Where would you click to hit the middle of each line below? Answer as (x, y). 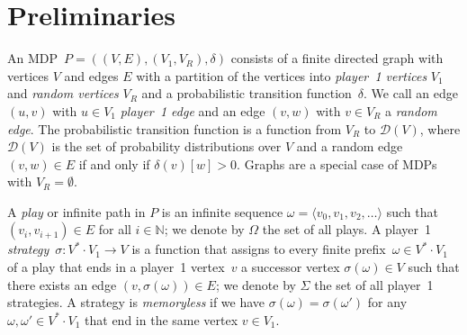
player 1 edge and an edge (193, 110)
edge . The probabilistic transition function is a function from (175, 128)
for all (115, 229)
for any (387, 302)
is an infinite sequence (222, 211)
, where (440, 128)
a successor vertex (291, 267)
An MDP (33, 58)
